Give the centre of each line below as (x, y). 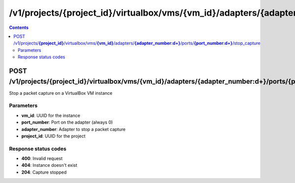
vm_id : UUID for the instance (51, 115)
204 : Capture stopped (44, 172)
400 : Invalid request (42, 158)
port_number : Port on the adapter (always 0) (67, 122)
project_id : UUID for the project (53, 136)
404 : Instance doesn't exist (49, 165)
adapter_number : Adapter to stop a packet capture (74, 129)
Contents (19, 27)
